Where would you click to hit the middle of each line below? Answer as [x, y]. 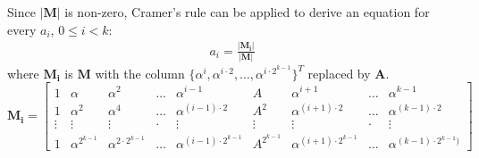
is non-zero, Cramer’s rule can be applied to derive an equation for [247, 12]
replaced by [339, 73]
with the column [140, 73]
